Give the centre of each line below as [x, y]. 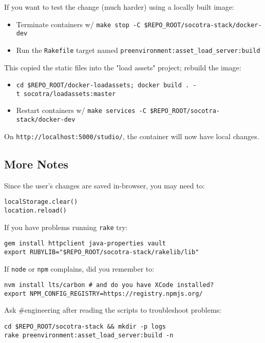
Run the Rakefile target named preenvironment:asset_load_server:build [138, 50]
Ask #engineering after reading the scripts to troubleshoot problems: [113, 310]
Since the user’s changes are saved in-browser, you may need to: [105, 185]
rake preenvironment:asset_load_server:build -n [89, 335]
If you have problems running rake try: [66, 227]
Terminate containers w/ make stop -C [78, 24]
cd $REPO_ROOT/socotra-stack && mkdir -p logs [85, 327]
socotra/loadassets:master [70, 94]
